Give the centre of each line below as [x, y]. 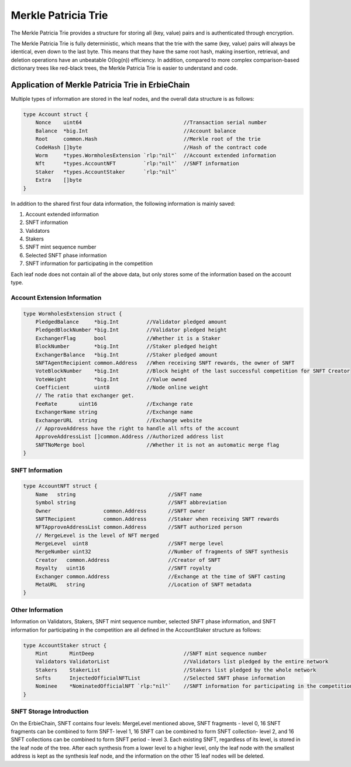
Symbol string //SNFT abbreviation [131, 503]
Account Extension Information [56, 297]
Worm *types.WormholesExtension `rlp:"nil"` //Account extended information [156, 155]
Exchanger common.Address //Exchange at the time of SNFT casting [161, 576]
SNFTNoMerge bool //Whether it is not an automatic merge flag [157, 445]
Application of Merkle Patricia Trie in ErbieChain [100, 85]
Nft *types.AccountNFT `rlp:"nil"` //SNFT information [137, 164]
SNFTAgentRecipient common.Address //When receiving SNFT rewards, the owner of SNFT [165, 363]
